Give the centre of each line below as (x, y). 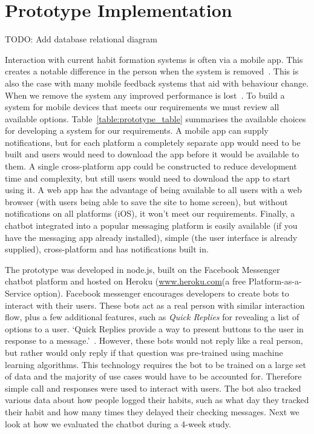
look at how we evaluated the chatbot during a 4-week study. (118, 423)
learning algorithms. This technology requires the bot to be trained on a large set (155, 364)
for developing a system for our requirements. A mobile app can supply (137, 130)
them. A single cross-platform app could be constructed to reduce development (151, 166)
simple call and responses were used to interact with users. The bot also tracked (153, 388)
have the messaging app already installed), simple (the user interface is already (151, 237)
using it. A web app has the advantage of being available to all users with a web (153, 190)
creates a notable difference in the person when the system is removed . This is (152, 71)
